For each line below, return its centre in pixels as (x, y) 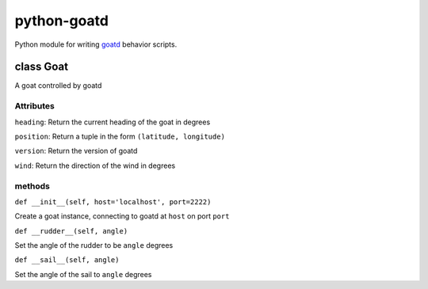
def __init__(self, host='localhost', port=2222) (113, 202)
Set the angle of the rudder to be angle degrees (94, 245)
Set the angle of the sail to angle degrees (83, 274)
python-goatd (61, 21)
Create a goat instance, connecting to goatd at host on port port (122, 216)
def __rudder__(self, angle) (71, 231)
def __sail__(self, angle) (67, 260)
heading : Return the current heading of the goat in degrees (113, 122)
